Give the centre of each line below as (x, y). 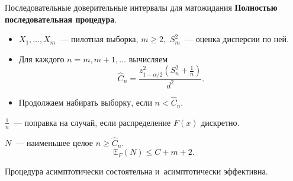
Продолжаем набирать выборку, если (85, 102)
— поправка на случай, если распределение (92, 122)
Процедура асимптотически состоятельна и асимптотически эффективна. (136, 171)
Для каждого (41, 58)
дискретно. (220, 122)
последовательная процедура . (61, 19)
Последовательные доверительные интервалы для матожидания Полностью (141, 7)
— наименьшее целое (54, 142)
